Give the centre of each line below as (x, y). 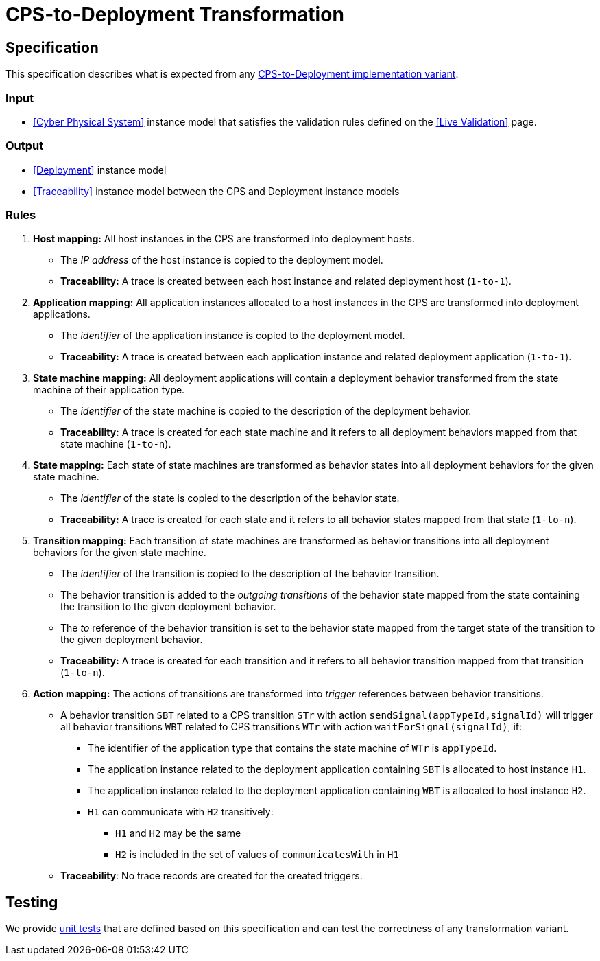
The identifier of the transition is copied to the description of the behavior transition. (250, 574)
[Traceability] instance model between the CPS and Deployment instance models (216, 191)
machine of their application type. (109, 390)
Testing (32, 902)
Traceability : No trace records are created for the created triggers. (212, 876)
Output (25, 146)
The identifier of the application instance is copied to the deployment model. (233, 336)
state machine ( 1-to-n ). (116, 444)
